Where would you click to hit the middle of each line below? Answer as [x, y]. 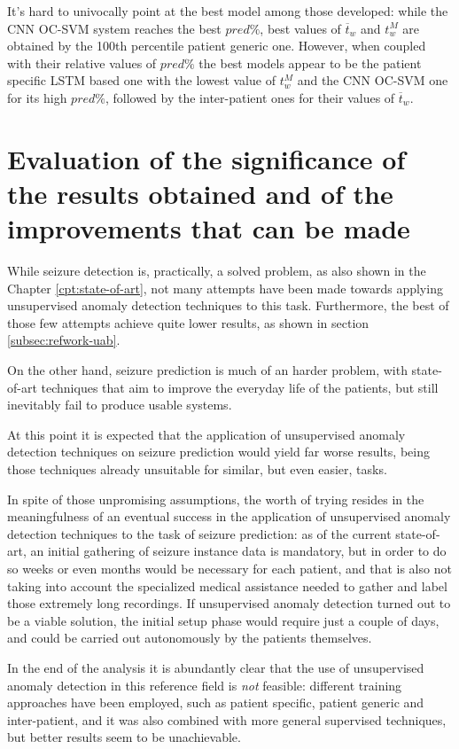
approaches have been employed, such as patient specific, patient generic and [216, 702]
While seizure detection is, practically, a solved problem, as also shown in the [217, 271]
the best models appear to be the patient [310, 62]
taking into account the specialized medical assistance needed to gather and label [227, 585]
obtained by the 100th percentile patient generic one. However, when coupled [217, 46]
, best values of [300, 28]
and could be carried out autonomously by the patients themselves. [190, 638]
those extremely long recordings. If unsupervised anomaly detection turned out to [229, 603]
